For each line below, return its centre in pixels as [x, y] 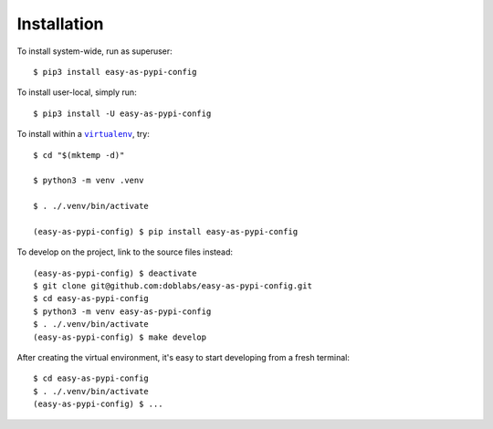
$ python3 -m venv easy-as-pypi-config [122, 311]
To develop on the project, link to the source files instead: [125, 252]
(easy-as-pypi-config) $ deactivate [115, 273]
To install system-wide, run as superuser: [94, 51]
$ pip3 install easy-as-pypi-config [115, 72]
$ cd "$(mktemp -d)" [79, 155]
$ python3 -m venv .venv [89, 181]
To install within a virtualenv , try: [83, 134]
